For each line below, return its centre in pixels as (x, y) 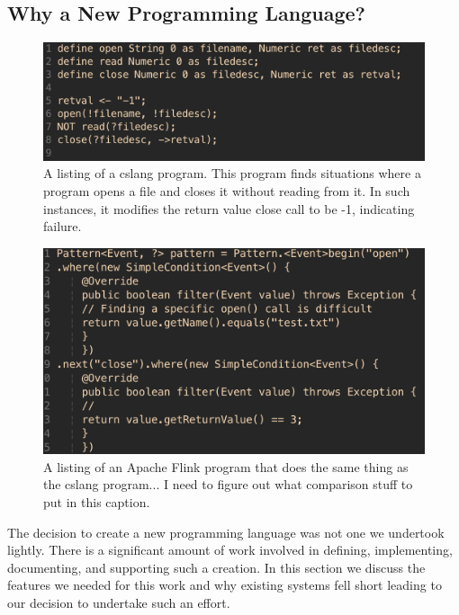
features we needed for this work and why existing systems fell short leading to (225, 585)
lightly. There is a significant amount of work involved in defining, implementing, (230, 550)
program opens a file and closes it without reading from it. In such (227, 191)
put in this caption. (97, 502)
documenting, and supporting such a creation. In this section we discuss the (216, 567)
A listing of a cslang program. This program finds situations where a (232, 173)
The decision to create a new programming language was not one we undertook (226, 532)
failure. (63, 226)
